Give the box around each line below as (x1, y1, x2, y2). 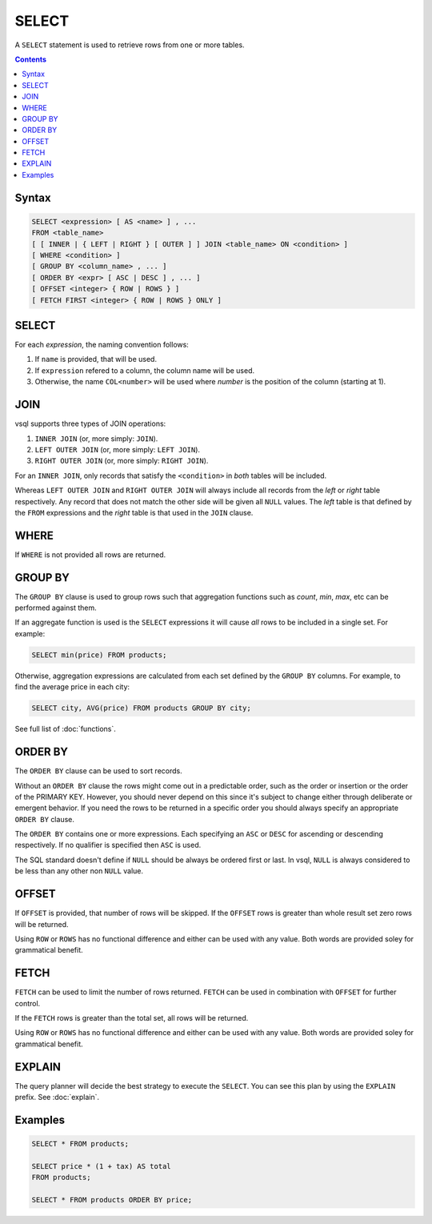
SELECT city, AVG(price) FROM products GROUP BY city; (31, 704, 251, 712)
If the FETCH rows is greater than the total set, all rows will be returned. (14, 1013, 249, 1022)
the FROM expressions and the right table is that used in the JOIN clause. (14, 508, 254, 517)
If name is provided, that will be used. (34, 355, 158, 364)
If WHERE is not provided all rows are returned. (14, 549, 166, 560)
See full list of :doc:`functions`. (14, 724, 116, 734)
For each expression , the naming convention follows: (14, 340, 190, 350)
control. (14, 998, 41, 1008)
